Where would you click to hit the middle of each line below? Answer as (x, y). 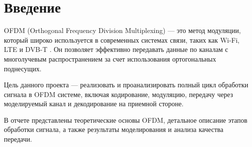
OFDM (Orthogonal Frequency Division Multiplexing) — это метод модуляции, (122, 30)
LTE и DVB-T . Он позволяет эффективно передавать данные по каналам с (116, 49)
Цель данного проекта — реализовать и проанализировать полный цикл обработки (126, 85)
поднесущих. (23, 68)
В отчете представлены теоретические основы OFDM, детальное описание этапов (126, 120)
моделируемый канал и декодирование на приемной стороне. (94, 104)
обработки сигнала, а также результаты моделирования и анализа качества (114, 129)
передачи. (18, 139)
